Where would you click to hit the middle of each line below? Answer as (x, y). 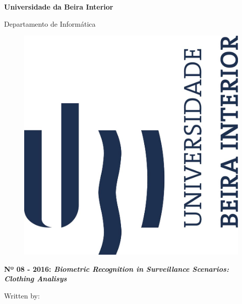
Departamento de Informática (50, 23)
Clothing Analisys (36, 279)
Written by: (22, 295)
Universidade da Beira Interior (59, 7)
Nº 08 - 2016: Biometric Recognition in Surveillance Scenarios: (116, 269)
